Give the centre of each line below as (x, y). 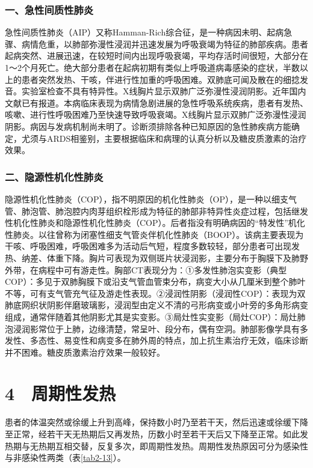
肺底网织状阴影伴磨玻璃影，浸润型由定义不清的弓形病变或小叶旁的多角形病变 (156, 305)
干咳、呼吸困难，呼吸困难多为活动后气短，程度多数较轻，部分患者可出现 (148, 246)
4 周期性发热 (60, 393)
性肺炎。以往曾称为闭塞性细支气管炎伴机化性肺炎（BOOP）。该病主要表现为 (154, 234)
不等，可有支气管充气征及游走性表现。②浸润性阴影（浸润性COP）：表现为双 (155, 293)
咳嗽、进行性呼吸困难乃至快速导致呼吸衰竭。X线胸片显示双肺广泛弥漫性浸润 (156, 114)
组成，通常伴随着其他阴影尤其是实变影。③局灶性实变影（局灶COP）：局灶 (151, 316)
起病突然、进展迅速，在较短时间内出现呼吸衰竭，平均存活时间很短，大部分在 (156, 56)
